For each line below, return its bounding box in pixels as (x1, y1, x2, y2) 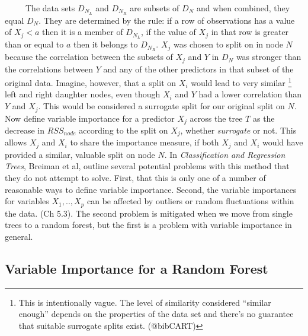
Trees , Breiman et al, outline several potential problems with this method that (5, 160, 290, 172)
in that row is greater (211, 26, 289, 38)
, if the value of (140, 26, 196, 38)
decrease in (5, 123, 44, 136)
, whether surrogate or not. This (180, 123, 297, 136)
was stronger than (236, 50, 301, 63)
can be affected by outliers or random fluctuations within (87, 195, 294, 207)
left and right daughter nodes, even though (5, 88, 161, 100)
